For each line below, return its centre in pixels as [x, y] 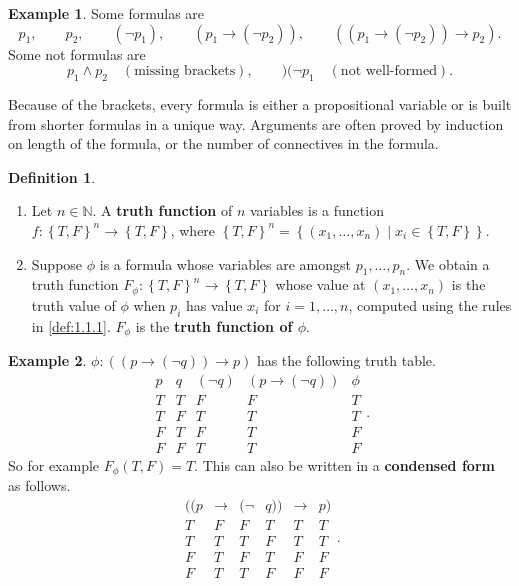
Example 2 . [47, 360]
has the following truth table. [346, 360]
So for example [54, 464]
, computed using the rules [430, 304]
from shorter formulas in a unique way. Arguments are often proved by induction [256, 123]
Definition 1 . [52, 176]
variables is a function [316, 210]
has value [214, 304]
